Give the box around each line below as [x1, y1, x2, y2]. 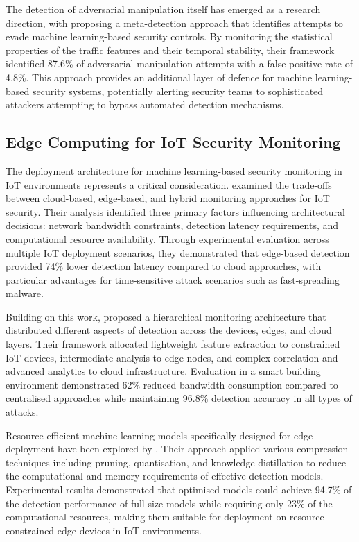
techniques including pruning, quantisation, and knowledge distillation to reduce [6, 455, 347, 469]
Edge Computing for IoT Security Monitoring [6, 131, 341, 153]
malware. [6, 286, 44, 300]
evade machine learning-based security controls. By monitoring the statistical [6, 29, 333, 44]
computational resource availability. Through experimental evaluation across [6, 231, 329, 246]
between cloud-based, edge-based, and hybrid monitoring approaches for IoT [6, 191, 330, 205]
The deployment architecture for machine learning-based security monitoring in [6, 163, 342, 178]
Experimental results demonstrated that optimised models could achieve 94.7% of [6, 482, 352, 497]
